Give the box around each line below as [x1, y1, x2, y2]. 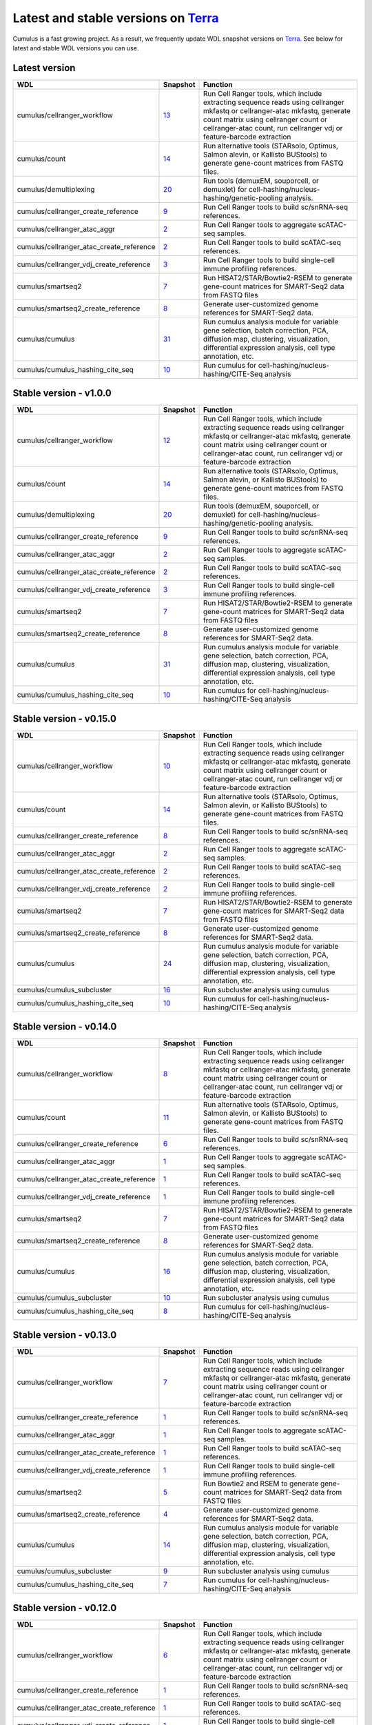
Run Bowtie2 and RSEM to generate [203, 1479, 319, 1488]
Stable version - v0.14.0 [12, 1021, 117, 1033]
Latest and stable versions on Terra [12, 10, 220, 26]
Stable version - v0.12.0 [12, 1602, 117, 1614]
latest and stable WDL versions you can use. [12, 43, 139, 52]
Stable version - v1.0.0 [12, 387, 112, 400]
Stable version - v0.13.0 [12, 1329, 117, 1341]
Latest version [12, 62, 76, 74]
